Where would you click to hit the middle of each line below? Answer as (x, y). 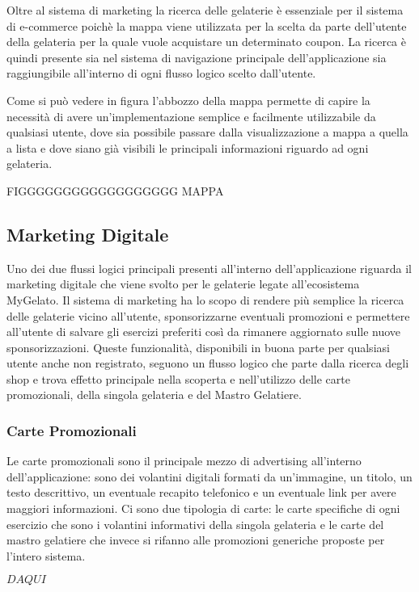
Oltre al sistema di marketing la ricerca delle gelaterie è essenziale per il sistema (205, 10)
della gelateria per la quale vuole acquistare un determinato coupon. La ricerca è (207, 42)
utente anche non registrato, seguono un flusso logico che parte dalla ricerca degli (208, 363)
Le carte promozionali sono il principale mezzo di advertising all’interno (184, 461)
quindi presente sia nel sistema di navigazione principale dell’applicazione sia (197, 57)
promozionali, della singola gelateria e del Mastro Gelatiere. (154, 395)
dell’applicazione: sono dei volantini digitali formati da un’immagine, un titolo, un (209, 476)
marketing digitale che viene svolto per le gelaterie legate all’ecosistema (183, 284)
